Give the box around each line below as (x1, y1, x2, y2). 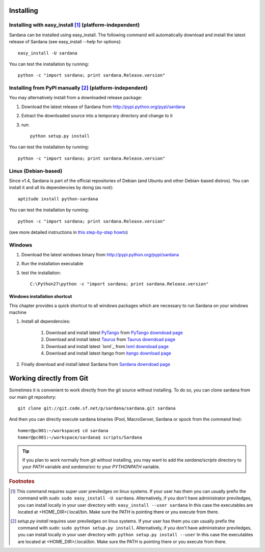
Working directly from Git (9, 374, 88, 383)
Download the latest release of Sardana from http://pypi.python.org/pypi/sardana (21, 104, 185, 110)
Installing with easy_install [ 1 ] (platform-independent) (9, 22, 140, 28)
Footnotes (9, 478, 35, 485)
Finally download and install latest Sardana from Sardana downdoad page (21, 361, 170, 367)
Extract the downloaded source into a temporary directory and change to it (21, 113, 173, 119)
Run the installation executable (21, 261, 83, 267)
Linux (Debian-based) (9, 167, 62, 174)
